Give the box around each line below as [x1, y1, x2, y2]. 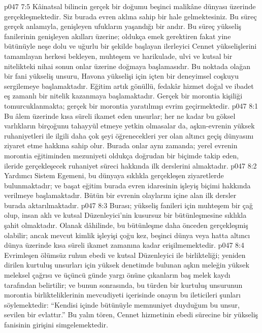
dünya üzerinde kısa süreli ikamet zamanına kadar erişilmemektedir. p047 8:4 [4, 240, 244, 250]
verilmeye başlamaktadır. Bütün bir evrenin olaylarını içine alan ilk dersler [4, 190, 237, 201]
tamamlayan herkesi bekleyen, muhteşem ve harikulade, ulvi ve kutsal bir [4, 50, 233, 61]
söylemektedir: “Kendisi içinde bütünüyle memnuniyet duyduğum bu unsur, [4, 299, 240, 310]
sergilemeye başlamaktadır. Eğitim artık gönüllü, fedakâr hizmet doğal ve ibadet [4, 80, 254, 91]
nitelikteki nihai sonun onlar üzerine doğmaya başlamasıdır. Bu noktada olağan [4, 60, 251, 71]
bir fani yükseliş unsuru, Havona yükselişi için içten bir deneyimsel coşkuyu [4, 71, 239, 81]
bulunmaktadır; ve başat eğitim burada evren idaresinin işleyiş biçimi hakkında [4, 180, 251, 190]
